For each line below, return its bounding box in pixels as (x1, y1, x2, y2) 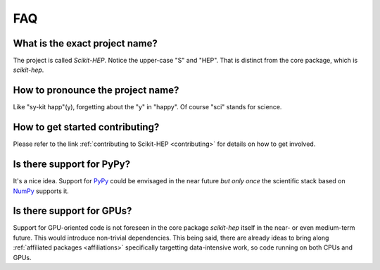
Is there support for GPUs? (13, 205, 132, 217)
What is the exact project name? (13, 37, 158, 49)
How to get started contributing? (13, 121, 160, 133)
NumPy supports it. (13, 187, 70, 195)
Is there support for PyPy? (13, 159, 130, 171)
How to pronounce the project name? (13, 85, 179, 97)
